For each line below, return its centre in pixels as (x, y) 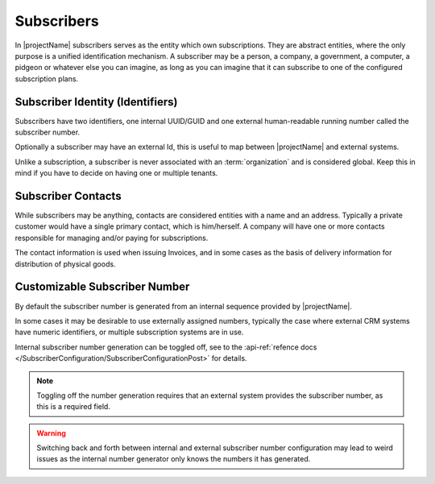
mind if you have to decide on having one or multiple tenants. (116, 173)
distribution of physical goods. (65, 264)
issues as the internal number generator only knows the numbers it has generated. (174, 459)
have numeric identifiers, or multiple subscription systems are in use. (129, 332)
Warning (51, 433)
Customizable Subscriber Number (102, 287)
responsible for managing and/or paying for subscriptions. (112, 238)
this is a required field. (73, 407)
